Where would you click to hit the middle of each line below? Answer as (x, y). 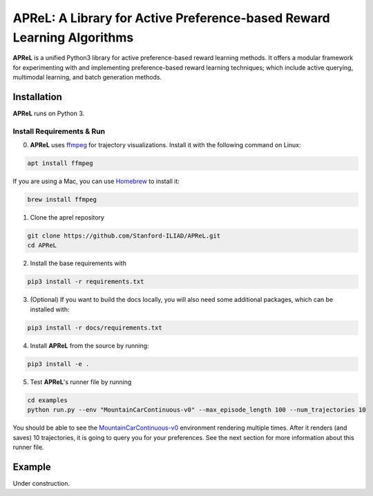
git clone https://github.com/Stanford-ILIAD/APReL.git (124, 236)
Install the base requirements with (78, 263)
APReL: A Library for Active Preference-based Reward (172, 18)
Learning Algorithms (73, 37)
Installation (37, 97)
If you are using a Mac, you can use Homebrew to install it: (96, 181)
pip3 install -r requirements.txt (86, 282)
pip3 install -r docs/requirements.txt (95, 327)
